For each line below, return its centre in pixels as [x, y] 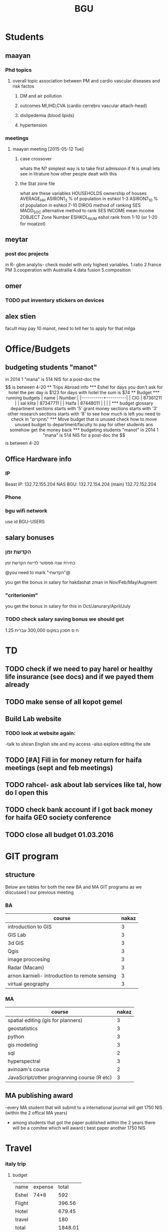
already [17, 685]
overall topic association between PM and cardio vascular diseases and [86, 80]
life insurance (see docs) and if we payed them [79, 677]
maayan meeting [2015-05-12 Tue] [48, 149]
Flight [21, 1203]
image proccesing [29, 960]
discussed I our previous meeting [39, 892]
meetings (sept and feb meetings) [59, 768]
